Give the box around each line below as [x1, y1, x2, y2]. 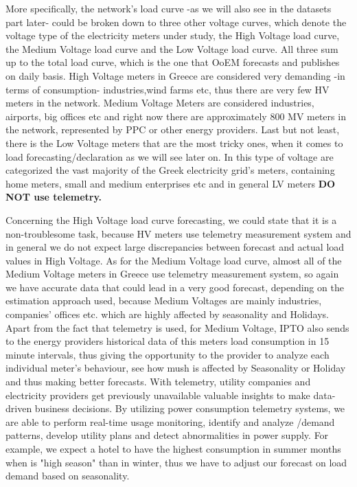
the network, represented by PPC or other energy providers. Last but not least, [5, 122, 340, 137]
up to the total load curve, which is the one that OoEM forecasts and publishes [5, 55, 340, 69]
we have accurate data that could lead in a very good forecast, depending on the [5, 280, 344, 294]
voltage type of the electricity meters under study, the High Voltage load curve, [5, 28, 340, 43]
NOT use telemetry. [5, 190, 102, 204]
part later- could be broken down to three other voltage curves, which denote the [5, 14, 347, 29]
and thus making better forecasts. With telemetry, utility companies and [5, 374, 311, 389]
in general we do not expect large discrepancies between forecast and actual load [5, 240, 345, 254]
